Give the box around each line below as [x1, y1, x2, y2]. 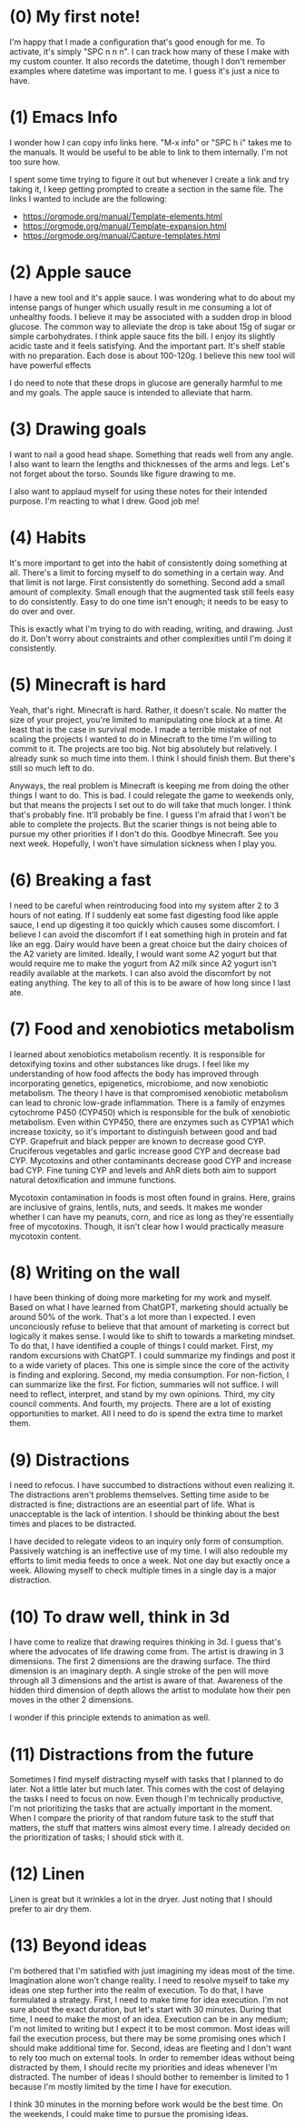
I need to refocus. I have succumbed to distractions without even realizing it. [9, 1480, 295, 1491]
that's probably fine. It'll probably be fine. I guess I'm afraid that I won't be [9, 809, 287, 820]
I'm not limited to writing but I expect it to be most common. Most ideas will [9, 2023, 290, 2034]
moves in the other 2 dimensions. [9, 1694, 134, 1705]
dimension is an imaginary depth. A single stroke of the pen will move [9, 1665, 270, 1676]
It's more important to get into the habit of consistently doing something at [9, 557, 288, 568]
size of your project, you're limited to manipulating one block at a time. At [9, 714, 283, 724]
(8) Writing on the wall [9, 1262, 181, 1283]
